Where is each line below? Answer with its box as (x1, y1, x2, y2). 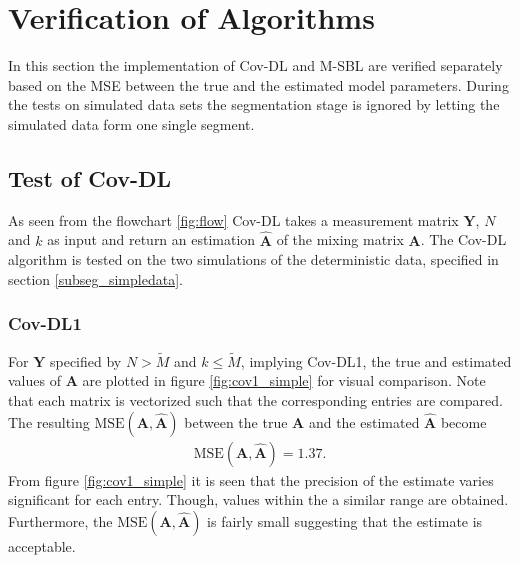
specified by (49, 350, 122, 371)
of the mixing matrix (276, 229, 404, 250)
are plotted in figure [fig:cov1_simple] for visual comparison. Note (82, 370, 486, 391)
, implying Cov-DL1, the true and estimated (240, 350, 512, 371)
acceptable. (8, 535, 76, 556)
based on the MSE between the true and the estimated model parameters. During (8, 74, 509, 95)
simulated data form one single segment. (8, 113, 255, 134)
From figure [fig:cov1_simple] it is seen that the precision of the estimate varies (8, 469, 494, 490)
